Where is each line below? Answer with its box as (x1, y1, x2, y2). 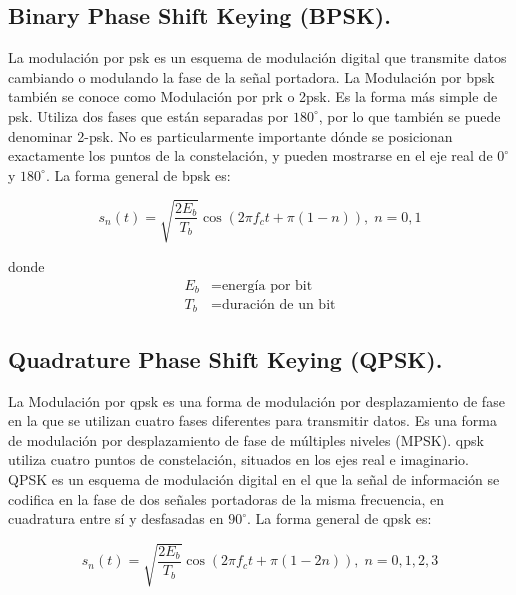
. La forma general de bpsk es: (45, 164, 231, 185)
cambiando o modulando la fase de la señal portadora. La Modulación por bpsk (8, 66, 495, 87)
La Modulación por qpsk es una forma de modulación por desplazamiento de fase (8, 390, 505, 411)
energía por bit (221, 278, 313, 293)
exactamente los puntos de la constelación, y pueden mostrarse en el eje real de (8, 145, 493, 166)
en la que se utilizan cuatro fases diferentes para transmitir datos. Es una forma (8, 410, 498, 431)
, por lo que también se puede (318, 105, 501, 126)
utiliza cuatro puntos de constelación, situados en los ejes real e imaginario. (8, 449, 470, 470)
